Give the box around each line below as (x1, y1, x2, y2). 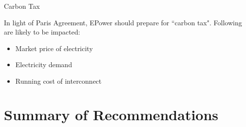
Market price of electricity (15, 43, 93, 53)
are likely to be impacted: (4, 27, 80, 37)
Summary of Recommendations (4, 104, 219, 124)
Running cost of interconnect (15, 75, 102, 86)
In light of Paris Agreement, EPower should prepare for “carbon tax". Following (4, 17, 242, 27)
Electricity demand (15, 59, 72, 70)
